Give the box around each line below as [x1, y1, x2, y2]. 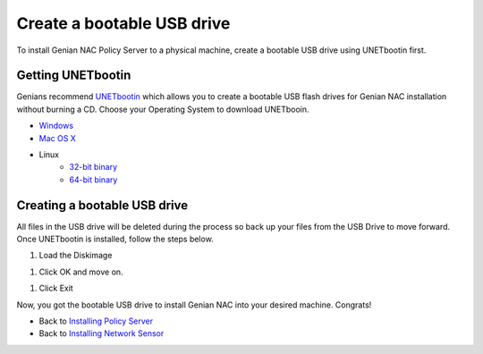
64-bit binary [69, 174, 118, 185]
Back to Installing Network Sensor [38, 328, 165, 339]
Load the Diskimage [38, 250, 113, 261]
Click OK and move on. [38, 266, 124, 277]
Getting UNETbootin [16, 68, 131, 83]
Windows [38, 121, 74, 131]
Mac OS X [38, 132, 76, 143]
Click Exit [38, 282, 73, 294]
